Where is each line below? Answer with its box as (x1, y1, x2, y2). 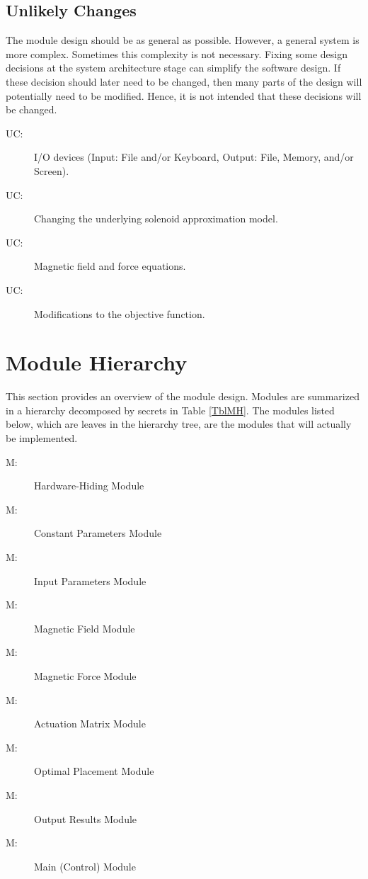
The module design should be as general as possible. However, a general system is (6, 33, 360, 47)
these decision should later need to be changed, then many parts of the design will (6, 74, 362, 89)
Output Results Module (34, 811, 137, 826)
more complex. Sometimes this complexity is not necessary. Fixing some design (6, 46, 347, 61)
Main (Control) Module (34, 858, 136, 873)
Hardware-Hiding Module (34, 478, 144, 493)
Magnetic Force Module (34, 668, 137, 683)
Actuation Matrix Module (34, 716, 146, 731)
